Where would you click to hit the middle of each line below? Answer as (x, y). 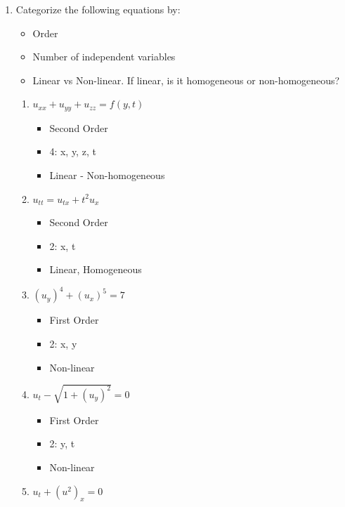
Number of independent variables (104, 57)
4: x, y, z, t (73, 151)
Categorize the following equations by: (98, 9)
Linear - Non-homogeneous (107, 175)
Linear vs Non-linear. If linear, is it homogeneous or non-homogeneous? (186, 80)
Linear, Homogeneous (96, 269)
